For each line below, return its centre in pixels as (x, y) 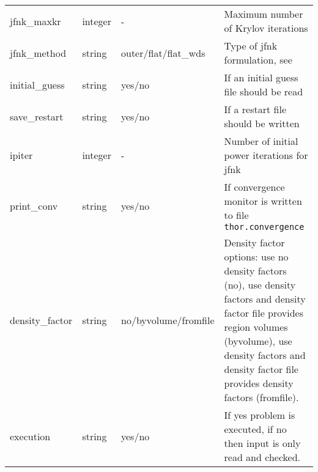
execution (30, 436)
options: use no (256, 256)
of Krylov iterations (266, 28)
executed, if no (255, 429)
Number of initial (261, 141)
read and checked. (262, 457)
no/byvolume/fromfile (168, 320)
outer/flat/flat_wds (163, 53)
